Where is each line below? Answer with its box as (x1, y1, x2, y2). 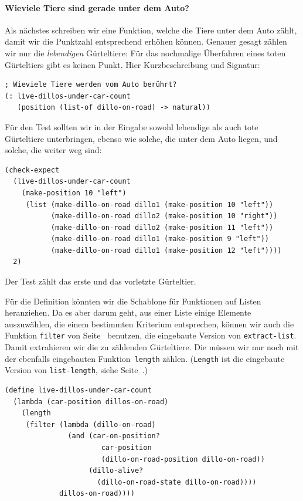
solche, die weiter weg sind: (5, 144, 102, 156)
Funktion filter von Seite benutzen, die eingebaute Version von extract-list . (5, 329, 297, 341)
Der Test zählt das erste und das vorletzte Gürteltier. (5, 275, 196, 287)
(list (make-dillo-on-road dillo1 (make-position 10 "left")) (25, 200, 274, 209)
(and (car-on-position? (67, 432, 160, 441)
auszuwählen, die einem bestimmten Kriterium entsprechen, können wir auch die (5, 317, 294, 330)
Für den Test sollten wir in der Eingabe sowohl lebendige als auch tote (5, 120, 258, 133)
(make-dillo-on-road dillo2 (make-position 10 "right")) (50, 212, 278, 221)
